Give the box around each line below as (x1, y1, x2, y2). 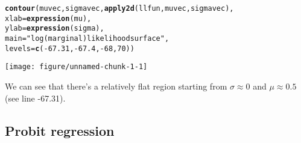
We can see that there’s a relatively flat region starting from (5, 79, 227, 92)
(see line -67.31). (5, 91, 66, 104)
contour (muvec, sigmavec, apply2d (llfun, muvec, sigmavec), (5, 4, 234, 13)
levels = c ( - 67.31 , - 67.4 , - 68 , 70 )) (5, 44, 135, 53)
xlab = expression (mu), (5, 14, 92, 23)
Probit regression (5, 121, 115, 139)
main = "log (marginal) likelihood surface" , (5, 34, 170, 43)
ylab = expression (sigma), (5, 24, 104, 33)
